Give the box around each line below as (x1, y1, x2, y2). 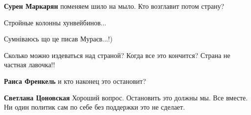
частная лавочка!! (4, 59, 55, 70)
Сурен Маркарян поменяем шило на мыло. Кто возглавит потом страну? (4, 1, 225, 11)
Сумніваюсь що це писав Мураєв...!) (4, 34, 113, 44)
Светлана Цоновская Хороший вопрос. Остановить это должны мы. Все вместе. (4, 92, 248, 102)
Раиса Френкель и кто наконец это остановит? (4, 76, 146, 86)
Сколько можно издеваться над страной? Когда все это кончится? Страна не (4, 50, 230, 60)
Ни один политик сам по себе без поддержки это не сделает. (4, 102, 185, 112)
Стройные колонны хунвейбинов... (4, 17, 107, 27)
